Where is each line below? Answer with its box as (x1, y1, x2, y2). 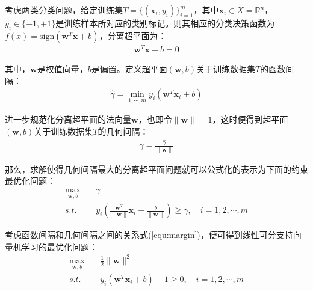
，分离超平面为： (99, 29, 167, 41)
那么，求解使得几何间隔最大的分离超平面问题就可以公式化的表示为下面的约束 (5, 162, 308, 175)
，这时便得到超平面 (212, 113, 288, 126)
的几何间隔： (98, 124, 149, 137)
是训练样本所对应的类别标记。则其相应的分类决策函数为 (55, 17, 275, 29)
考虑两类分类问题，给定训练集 (5, 4, 123, 16)
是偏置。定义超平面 (91, 62, 167, 75)
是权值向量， (37, 62, 88, 75)
